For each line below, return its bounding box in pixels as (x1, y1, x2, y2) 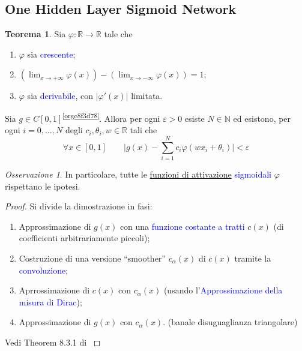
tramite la (234, 251, 271, 264)
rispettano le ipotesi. (5, 179, 80, 192)
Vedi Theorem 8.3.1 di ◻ (5, 335, 101, 348)
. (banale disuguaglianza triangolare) (163, 316, 298, 328)
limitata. (131, 89, 163, 102)
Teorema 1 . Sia (5, 28, 66, 40)
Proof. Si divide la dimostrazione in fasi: (5, 200, 153, 212)
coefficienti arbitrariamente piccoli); (19, 232, 150, 244)
